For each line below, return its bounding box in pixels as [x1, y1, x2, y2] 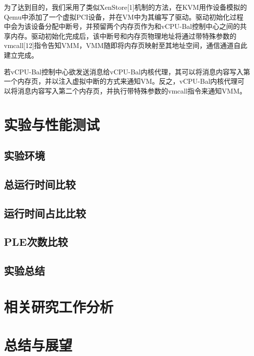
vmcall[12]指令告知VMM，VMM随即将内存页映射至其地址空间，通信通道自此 [4, 40, 248, 50]
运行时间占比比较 [4, 205, 86, 220]
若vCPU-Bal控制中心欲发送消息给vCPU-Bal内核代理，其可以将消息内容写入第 [4, 66, 250, 76]
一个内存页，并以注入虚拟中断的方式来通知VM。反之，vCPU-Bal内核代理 [4, 76, 238, 86]
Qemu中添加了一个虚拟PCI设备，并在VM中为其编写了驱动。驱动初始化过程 [4, 11, 244, 22]
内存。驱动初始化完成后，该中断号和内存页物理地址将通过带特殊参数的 [10, 30, 236, 41]
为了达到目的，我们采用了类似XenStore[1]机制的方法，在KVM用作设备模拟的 [4, 2, 247, 12]
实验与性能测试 [4, 114, 100, 134]
